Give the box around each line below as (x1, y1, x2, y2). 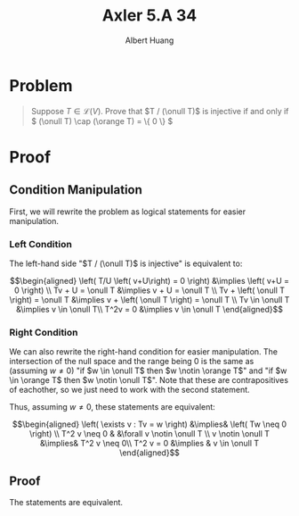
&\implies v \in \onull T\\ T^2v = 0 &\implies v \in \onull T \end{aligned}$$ (16, 304, 283, 314)
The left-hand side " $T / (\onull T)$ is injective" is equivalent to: (9, 258, 243, 269)
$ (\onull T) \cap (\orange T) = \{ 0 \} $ (30, 115, 174, 126)
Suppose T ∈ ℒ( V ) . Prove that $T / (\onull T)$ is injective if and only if (30, 105, 289, 116)
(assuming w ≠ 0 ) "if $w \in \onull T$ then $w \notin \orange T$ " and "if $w (9, 365, 287, 376)
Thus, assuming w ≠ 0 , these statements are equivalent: (9, 402, 215, 412)
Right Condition (9, 326, 78, 338)
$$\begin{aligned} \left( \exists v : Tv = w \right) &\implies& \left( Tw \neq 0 (12, 419, 287, 429)
